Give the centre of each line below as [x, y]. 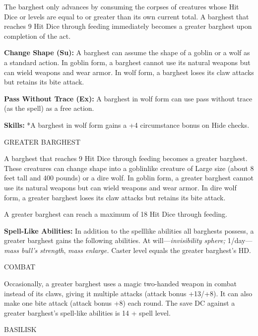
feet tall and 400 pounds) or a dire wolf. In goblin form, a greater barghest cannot [129, 178]
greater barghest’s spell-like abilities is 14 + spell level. [87, 312]
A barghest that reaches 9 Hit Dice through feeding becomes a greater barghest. [126, 158]
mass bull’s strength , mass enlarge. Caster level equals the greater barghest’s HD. [128, 250]
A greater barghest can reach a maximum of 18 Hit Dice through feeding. [116, 214]
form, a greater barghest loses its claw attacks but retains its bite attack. [115, 197]
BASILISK [20, 329]
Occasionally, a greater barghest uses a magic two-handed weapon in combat [120, 284]
